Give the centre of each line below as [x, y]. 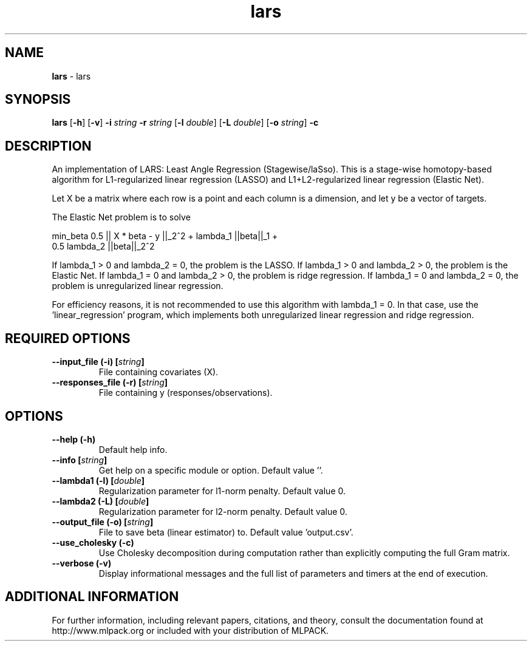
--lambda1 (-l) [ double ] [98, 480]
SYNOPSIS [38, 100]
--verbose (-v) [82, 563]
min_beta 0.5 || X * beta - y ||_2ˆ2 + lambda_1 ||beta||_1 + [165, 236]
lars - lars [71, 76]
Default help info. [133, 449]
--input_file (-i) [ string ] [98, 362]
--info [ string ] [80, 460]
